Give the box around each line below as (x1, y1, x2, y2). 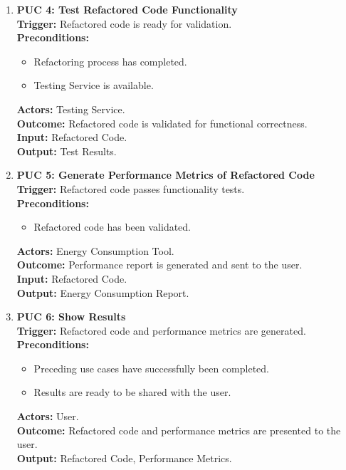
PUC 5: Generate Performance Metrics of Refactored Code (16, 167, 315, 182)
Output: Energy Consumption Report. (16, 285, 189, 300)
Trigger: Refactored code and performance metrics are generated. (16, 323, 306, 338)
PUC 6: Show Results (16, 309, 126, 324)
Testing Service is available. (33, 78, 154, 93)
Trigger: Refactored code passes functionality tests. (16, 181, 245, 196)
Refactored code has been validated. (33, 219, 192, 234)
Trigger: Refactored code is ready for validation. (16, 16, 232, 31)
